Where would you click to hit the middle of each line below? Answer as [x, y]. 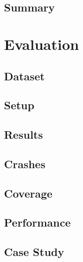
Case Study [34, 252]
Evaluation [41, 44]
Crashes [25, 163]
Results [23, 134]
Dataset [24, 76]
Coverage [28, 193]
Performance [37, 222]
